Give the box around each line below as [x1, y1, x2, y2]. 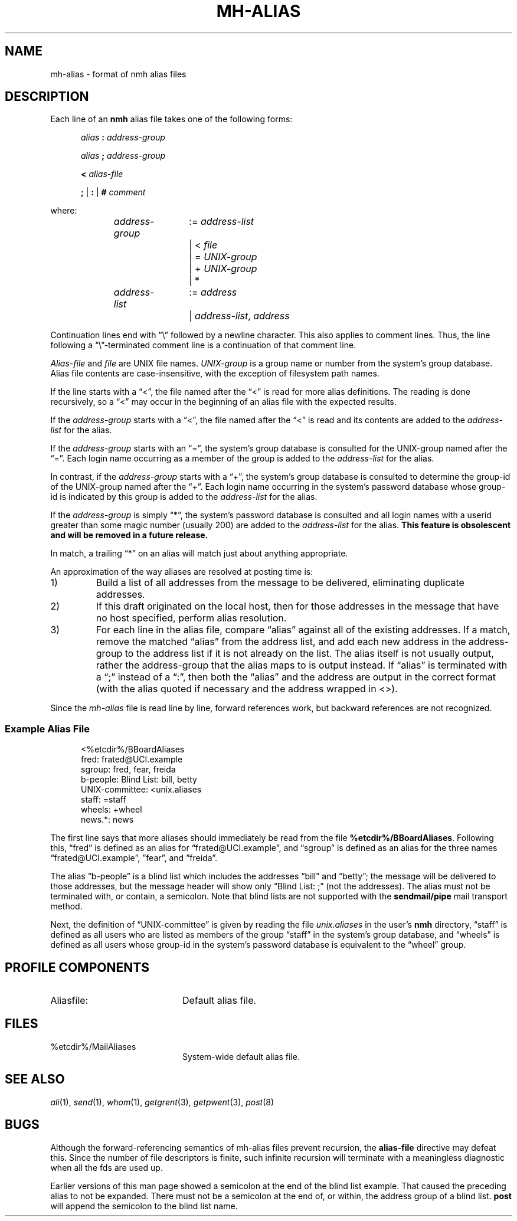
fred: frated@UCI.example [81, 754, 183, 765]
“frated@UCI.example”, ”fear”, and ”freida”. [50, 853, 218, 863]
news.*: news [81, 814, 134, 825]
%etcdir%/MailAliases [50, 1041, 136, 1052]
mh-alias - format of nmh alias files [50, 68, 186, 79]
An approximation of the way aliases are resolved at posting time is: [50, 567, 313, 577]
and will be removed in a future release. [50, 530, 208, 541]
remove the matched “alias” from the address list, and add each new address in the [96, 636, 466, 648]
